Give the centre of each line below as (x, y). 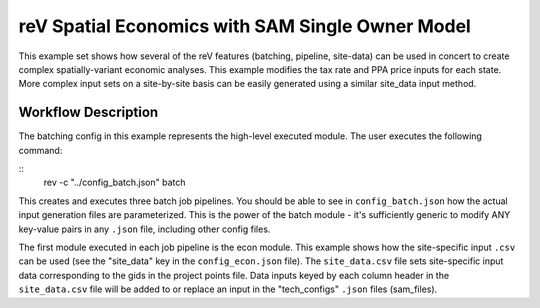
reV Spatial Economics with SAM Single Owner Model (245, 26)
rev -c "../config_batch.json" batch (114, 182)
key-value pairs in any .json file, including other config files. (144, 229)
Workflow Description (88, 112)
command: (40, 150)
